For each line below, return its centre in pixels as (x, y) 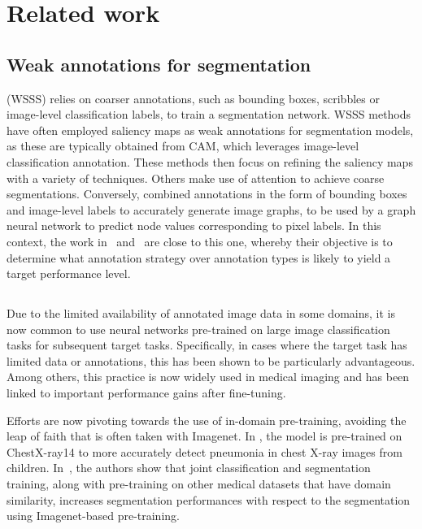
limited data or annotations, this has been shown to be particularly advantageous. (211, 360)
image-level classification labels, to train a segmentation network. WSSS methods (209, 114)
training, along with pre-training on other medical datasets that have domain (199, 484)
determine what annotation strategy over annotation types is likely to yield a (199, 257)
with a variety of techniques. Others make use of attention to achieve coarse (196, 178)
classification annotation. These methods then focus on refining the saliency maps (210, 161)
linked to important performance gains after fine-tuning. (146, 393)
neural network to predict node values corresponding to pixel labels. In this (194, 225)
